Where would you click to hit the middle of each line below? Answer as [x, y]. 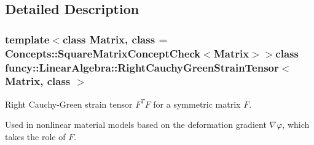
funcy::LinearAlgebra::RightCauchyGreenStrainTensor [142, 67]
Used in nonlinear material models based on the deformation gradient [136, 125]
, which [296, 125]
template [27, 39]
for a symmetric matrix [197, 104]
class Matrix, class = [115, 39]
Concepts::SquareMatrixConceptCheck [103, 53]
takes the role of [35, 136]
